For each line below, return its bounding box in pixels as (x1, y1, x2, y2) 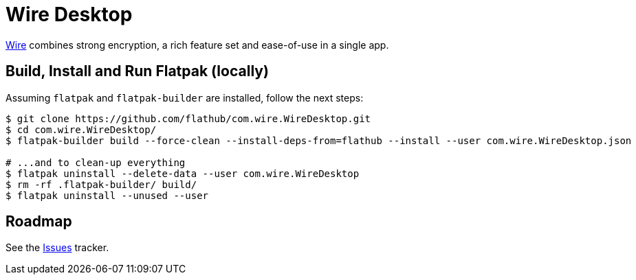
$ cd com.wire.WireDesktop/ (6, 124, 157, 135)
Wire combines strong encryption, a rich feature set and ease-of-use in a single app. (6, 38, 389, 51)
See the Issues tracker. (6, 242, 109, 254)
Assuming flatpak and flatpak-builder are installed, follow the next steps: (6, 91, 364, 104)
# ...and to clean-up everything (6, 156, 186, 168)
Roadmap (6, 213, 72, 231)
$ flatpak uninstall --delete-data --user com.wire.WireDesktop (6, 167, 360, 179)
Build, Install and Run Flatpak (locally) (6, 62, 269, 80)
